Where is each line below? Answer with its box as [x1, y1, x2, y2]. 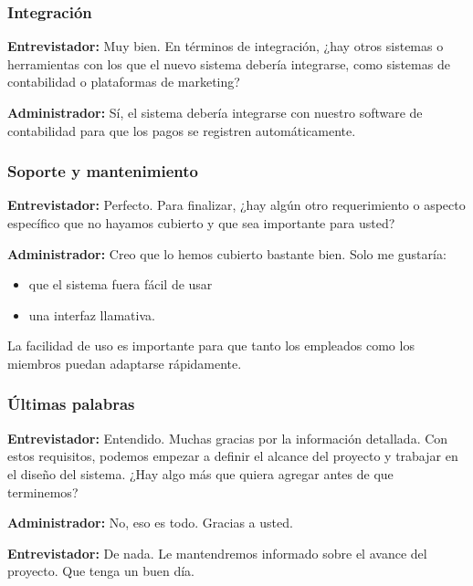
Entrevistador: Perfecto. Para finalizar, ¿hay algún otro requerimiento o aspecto [7, 195, 466, 215]
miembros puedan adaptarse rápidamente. [7, 353, 242, 372]
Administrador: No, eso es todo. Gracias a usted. [7, 513, 293, 532]
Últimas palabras [7, 392, 135, 415]
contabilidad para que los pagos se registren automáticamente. [7, 120, 356, 140]
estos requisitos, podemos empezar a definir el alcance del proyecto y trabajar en [7, 446, 458, 466]
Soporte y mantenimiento [7, 160, 198, 183]
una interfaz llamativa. [28, 305, 155, 324]
